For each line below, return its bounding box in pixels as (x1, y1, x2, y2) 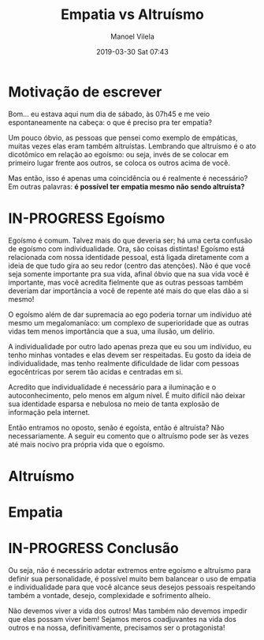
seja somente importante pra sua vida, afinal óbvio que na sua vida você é (8, 269, 250, 278)
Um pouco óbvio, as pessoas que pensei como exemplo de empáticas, (8, 133, 238, 142)
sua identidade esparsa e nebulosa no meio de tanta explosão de (8, 399, 220, 408)
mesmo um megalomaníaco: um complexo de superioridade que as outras (8, 318, 250, 327)
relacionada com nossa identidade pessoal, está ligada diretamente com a (8, 252, 250, 262)
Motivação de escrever (8, 83, 162, 100)
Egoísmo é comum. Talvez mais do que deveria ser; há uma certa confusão (8, 235, 253, 245)
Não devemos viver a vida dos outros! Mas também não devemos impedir (8, 606, 247, 616)
